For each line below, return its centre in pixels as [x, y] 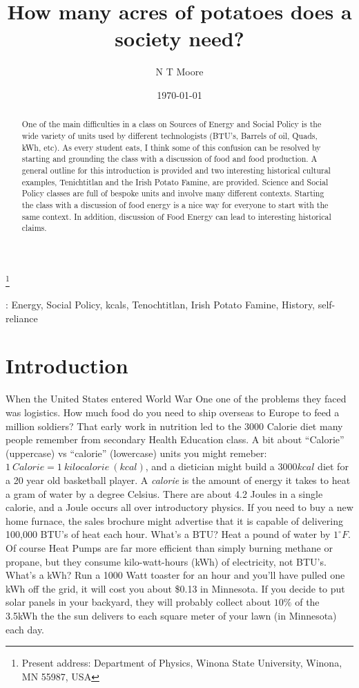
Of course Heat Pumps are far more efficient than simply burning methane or [169, 547]
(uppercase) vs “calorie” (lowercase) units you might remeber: [136, 453]
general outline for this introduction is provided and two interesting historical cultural [176, 170]
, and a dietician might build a [210, 466]
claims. [34, 228]
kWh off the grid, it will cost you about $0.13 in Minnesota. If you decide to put [175, 588]
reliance [22, 318]
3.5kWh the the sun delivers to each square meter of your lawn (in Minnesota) [171, 615]
